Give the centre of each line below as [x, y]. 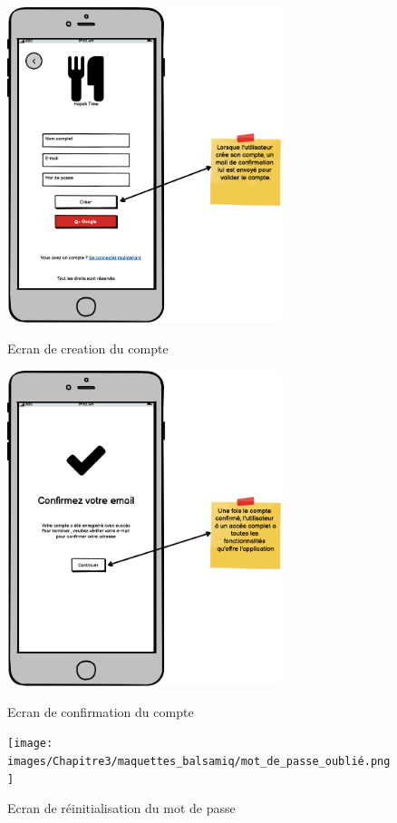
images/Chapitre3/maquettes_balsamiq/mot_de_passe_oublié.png [199, 761]
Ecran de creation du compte [88, 349]
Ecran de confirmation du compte [101, 711]
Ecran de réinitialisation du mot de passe [121, 808]
